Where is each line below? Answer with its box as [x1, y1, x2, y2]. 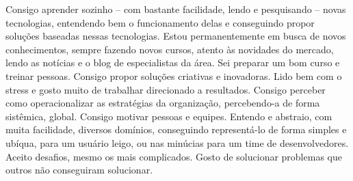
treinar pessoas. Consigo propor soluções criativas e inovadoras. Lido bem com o [5, 68, 342, 83]
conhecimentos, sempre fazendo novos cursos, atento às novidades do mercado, [5, 42, 334, 56]
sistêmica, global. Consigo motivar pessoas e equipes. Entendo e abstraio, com [5, 109, 332, 123]
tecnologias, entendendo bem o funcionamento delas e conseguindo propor [5, 15, 315, 29]
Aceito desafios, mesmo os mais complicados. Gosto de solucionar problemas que [5, 149, 342, 163]
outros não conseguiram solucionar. [5, 163, 153, 177]
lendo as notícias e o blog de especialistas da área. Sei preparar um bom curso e [5, 55, 340, 70]
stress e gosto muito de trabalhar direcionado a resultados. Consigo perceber [5, 82, 326, 96]
